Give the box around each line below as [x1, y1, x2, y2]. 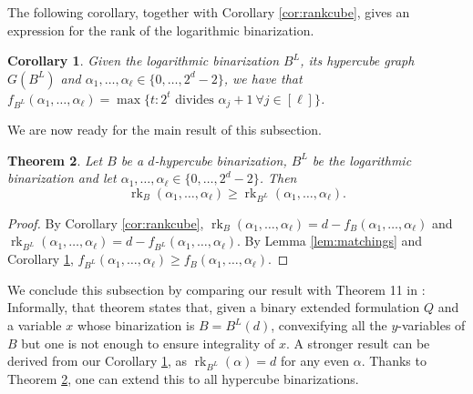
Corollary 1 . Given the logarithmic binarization [7, 51, 280, 70]
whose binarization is [77, 316, 195, 335]
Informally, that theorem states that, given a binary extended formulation [7, 298, 420, 317]
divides [175, 93, 214, 106]
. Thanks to [361, 351, 427, 370]
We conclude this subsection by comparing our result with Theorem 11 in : [7, 279, 426, 298]
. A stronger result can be [285, 333, 430, 352]
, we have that [223, 68, 303, 87]
